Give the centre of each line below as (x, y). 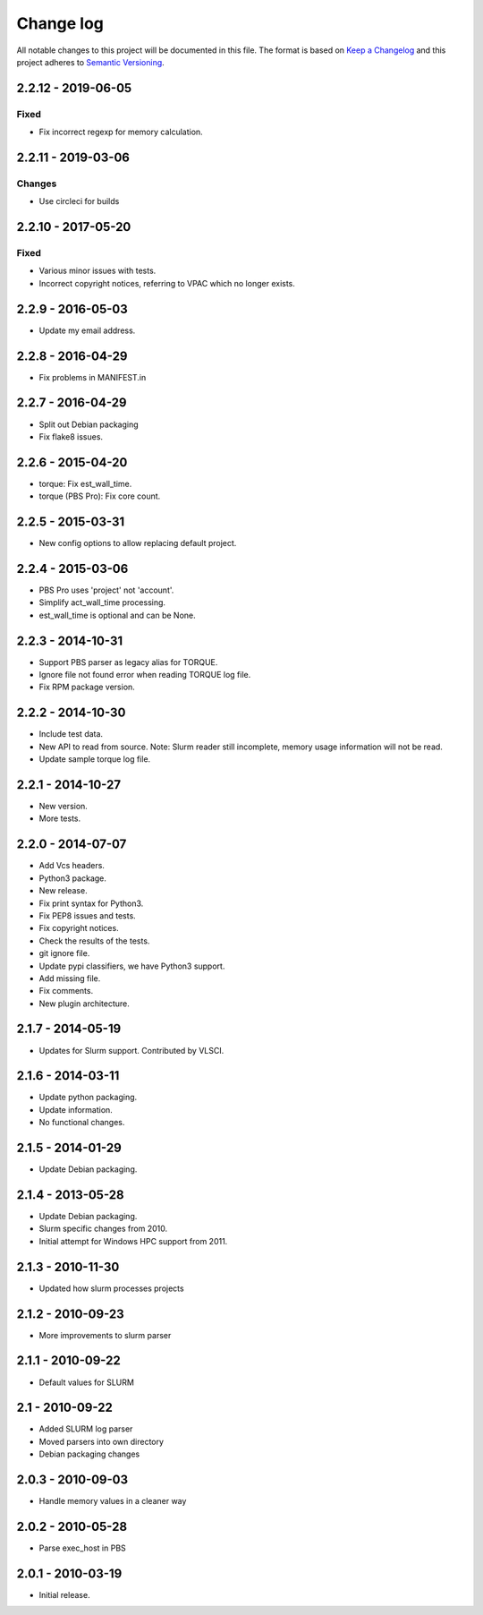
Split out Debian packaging (89, 424)
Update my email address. (87, 330)
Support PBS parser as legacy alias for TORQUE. (128, 662)
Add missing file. (70, 978)
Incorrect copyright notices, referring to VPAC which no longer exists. (167, 283)
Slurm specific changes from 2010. (103, 1229)
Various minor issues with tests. (97, 271)
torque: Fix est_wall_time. (85, 483)
